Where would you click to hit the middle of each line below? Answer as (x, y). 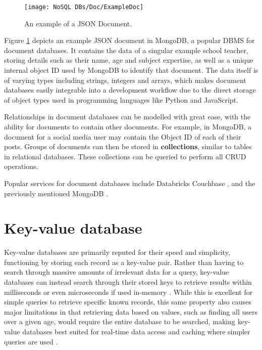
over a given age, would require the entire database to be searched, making (120, 321)
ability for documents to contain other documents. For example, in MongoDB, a (128, 126)
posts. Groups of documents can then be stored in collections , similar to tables (128, 146)
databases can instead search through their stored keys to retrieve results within (128, 282)
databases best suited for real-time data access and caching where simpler (136, 332)
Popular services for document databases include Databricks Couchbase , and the (130, 183)
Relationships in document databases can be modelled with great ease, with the (127, 117)
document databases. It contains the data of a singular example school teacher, (126, 50)
